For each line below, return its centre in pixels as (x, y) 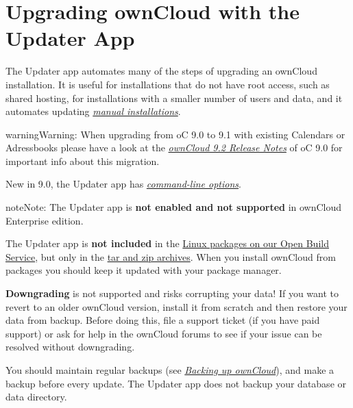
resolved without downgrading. (70, 347)
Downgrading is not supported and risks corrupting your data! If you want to (172, 293)
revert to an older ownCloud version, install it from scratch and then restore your (176, 306)
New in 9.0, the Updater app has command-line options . (123, 184)
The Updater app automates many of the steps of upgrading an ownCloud (161, 71)
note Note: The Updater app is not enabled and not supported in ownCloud (174, 207)
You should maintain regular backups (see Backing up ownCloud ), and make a (170, 370)
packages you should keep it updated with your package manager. (144, 270)
